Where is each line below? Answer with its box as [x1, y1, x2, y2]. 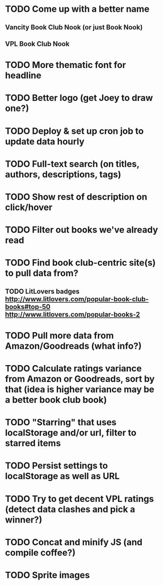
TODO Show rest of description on [5, 191, 147, 202]
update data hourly [5, 136, 85, 147]
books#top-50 [5, 303, 51, 311]
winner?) [5, 514, 43, 525]
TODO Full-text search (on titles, [5, 158, 140, 169]
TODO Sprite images [5, 569, 90, 581]
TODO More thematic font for [5, 60, 126, 71]
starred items [5, 438, 61, 449]
